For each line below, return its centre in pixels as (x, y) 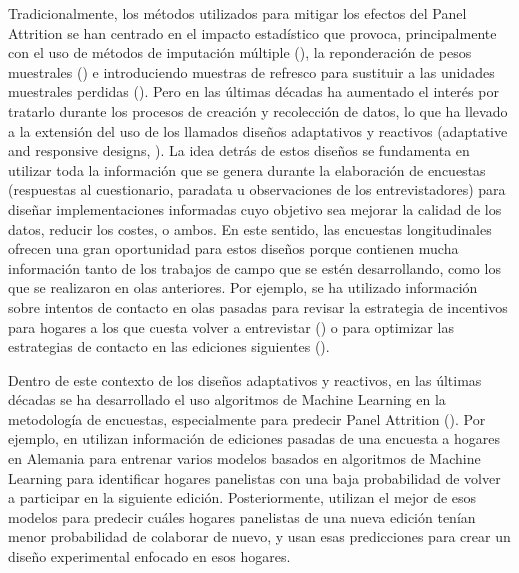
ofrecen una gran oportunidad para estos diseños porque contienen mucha (233, 248)
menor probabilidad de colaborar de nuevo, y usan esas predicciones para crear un (259, 536)
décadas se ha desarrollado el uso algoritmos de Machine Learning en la (227, 399)
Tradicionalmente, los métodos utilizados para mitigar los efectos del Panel (237, 13)
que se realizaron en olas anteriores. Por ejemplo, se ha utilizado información (243, 287)
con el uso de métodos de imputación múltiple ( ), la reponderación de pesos (240, 52)
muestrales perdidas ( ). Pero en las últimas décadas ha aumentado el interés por (253, 91)
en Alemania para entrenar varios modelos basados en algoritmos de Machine (244, 458)
